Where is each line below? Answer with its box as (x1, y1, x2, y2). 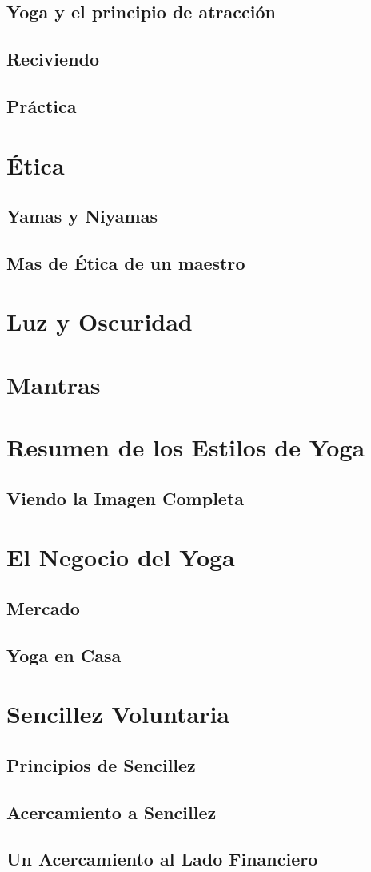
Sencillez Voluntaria (6, 697, 230, 730)
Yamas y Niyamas (6, 203, 158, 228)
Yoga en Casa (6, 642, 122, 667)
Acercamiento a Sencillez (6, 799, 217, 824)
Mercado (6, 595, 80, 620)
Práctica (6, 93, 77, 118)
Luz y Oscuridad (6, 305, 193, 338)
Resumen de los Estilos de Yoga (6, 431, 365, 464)
